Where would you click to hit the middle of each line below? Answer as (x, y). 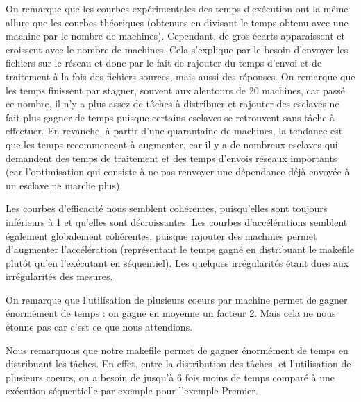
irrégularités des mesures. (59, 276)
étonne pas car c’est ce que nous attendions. (99, 327)
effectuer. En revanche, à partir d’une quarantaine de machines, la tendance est (174, 131)
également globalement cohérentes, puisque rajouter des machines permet (161, 235)
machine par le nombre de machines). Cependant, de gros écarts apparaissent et (175, 36)
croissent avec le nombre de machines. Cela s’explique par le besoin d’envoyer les (177, 49)
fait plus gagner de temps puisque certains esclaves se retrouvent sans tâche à (170, 117)
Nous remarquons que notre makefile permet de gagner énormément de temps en (177, 350)
